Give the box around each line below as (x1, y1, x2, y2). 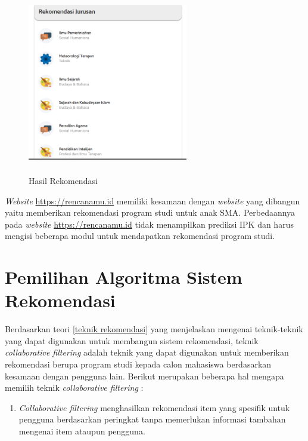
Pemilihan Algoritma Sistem (5, 265, 242, 289)
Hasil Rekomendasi (29, 174, 98, 186)
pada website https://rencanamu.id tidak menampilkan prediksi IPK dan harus (5, 218, 294, 230)
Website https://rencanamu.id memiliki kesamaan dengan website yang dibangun (5, 194, 300, 207)
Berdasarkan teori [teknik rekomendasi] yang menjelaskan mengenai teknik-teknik (5, 323, 303, 335)
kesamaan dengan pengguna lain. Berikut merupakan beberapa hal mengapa (5, 369, 284, 382)
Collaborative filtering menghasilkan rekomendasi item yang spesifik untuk (18, 401, 290, 414)
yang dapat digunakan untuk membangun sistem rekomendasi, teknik (5, 334, 259, 347)
